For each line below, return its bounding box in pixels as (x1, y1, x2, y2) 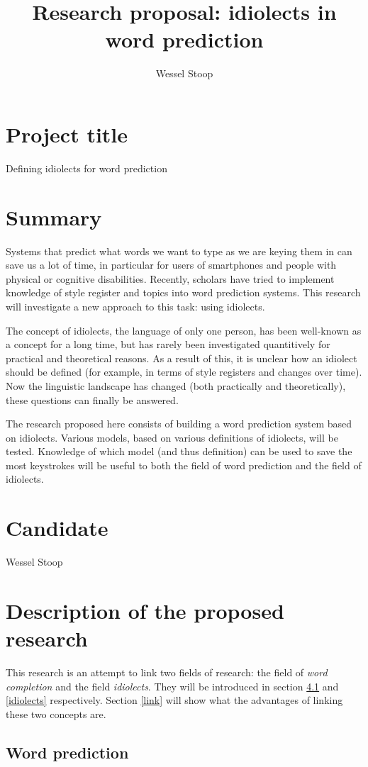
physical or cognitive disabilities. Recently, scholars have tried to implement (6, 271, 335, 286)
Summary (6, 202, 102, 231)
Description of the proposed (6, 595, 284, 625)
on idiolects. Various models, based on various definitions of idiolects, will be (6, 430, 338, 444)
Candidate (6, 513, 108, 542)
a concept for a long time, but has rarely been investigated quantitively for (6, 337, 330, 352)
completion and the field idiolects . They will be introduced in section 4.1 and (6, 678, 339, 693)
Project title (6, 119, 128, 148)
